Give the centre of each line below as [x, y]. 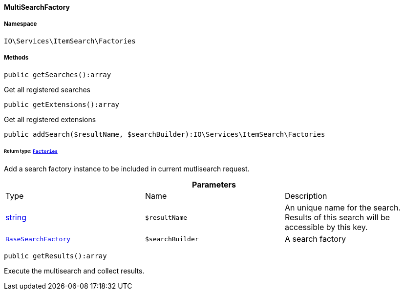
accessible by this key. [326, 227]
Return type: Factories [31, 151]
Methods [16, 58]
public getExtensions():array [62, 104]
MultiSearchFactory [37, 7]
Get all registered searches [47, 89]
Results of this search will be [337, 218]
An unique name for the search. [343, 208]
